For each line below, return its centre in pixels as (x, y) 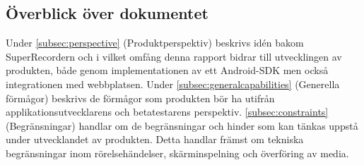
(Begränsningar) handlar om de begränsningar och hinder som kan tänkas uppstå (182, 125)
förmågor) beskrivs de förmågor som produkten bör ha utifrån (140, 98)
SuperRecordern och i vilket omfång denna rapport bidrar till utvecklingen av (174, 56)
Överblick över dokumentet (107, 13)
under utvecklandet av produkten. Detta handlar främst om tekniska (155, 139)
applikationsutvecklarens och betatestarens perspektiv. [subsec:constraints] (167, 112)
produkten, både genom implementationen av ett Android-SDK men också (167, 70)
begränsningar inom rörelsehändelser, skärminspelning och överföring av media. (177, 153)
